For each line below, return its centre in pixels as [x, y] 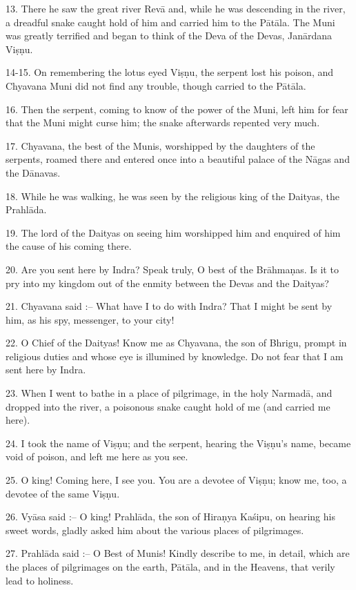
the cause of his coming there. [69, 246]
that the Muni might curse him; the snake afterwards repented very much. [163, 122]
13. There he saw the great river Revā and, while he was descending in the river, [176, 8]
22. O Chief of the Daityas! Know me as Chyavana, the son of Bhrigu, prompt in [176, 343]
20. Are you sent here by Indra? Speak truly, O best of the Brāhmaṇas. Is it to [172, 269]
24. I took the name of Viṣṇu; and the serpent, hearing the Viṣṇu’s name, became [178, 443]
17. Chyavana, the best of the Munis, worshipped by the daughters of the [160, 145]
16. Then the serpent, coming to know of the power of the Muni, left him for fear [177, 109]
